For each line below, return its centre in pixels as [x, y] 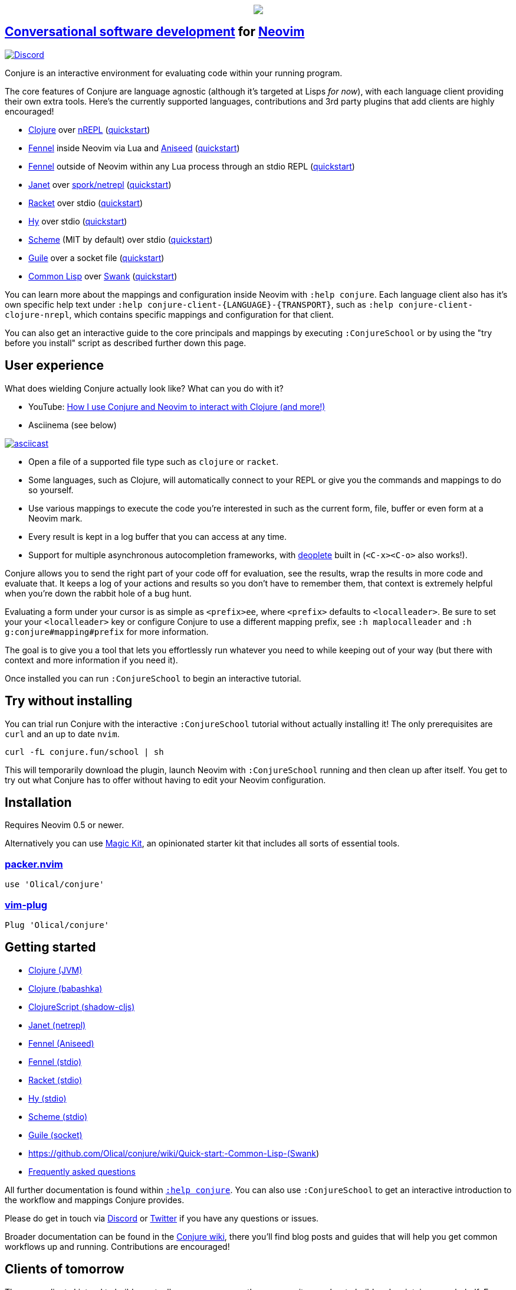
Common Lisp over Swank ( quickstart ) [103, 276]
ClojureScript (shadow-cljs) [82, 1006]
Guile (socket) [55, 1135]
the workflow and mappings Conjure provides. [95, 1200]
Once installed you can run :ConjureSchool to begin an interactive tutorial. [153, 678]
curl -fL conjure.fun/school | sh [84, 752]
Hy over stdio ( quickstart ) [78, 221]
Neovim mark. [55, 518]
